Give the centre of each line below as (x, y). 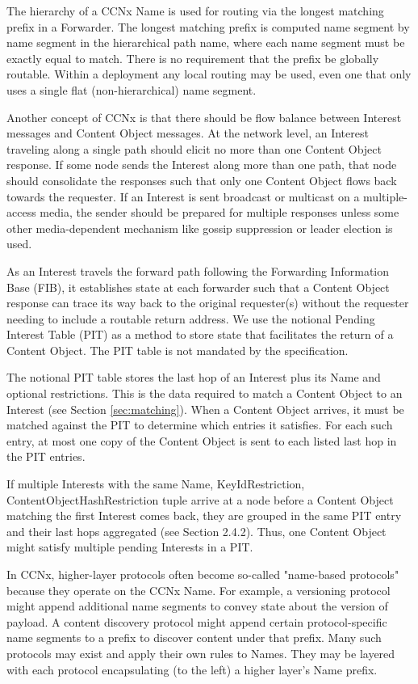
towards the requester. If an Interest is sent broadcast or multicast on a (183, 196)
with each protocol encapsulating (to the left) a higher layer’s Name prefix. (192, 669)
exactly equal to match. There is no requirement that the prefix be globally (193, 58)
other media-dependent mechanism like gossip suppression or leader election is (200, 228)
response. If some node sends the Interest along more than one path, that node (202, 165)
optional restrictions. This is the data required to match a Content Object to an (205, 393)
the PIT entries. (46, 456)
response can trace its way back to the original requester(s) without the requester (208, 303)
